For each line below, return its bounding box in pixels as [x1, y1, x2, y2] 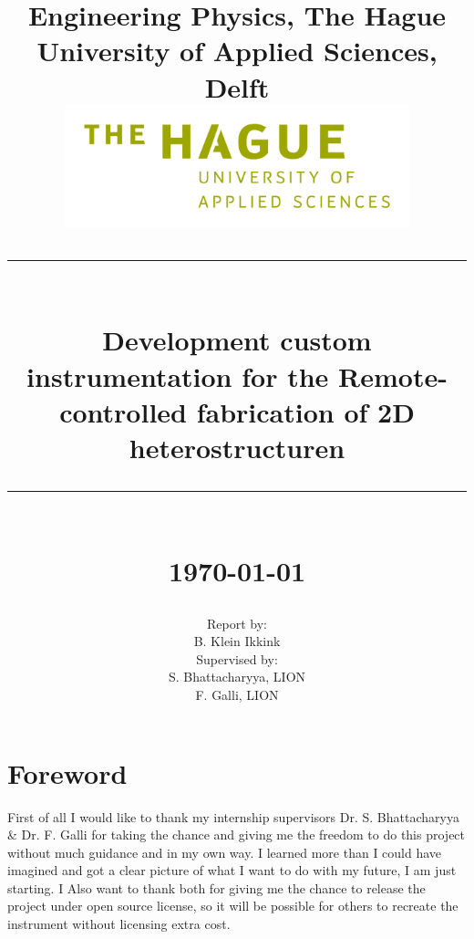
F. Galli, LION [195, 684, 279, 704]
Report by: [207, 613, 267, 632]
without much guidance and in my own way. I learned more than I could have [7, 842, 442, 861]
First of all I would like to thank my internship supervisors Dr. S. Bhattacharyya [7, 807, 459, 826]
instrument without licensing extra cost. [7, 914, 231, 934]
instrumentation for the [26, 357, 329, 394]
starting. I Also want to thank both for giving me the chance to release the [7, 878, 426, 897]
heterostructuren [129, 429, 345, 466]
